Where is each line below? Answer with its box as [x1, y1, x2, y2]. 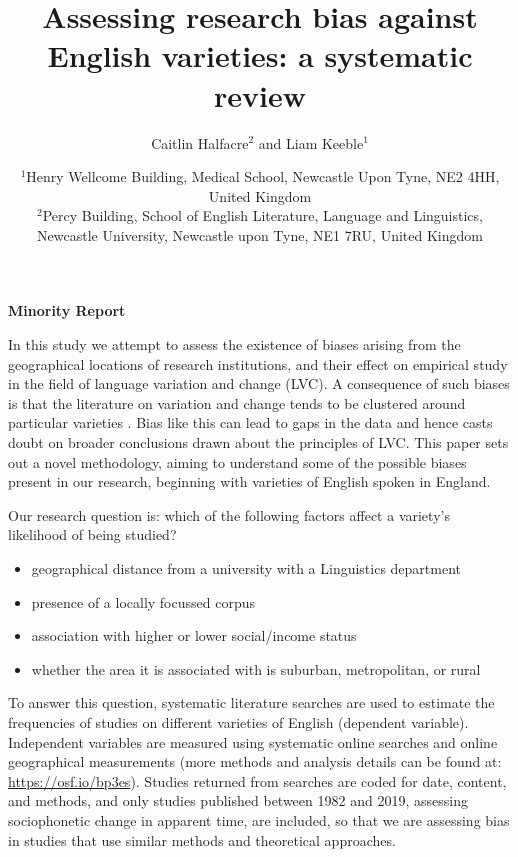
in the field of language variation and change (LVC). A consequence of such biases [8, 373, 510, 394]
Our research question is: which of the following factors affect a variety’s [8, 504, 450, 525]
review [214, 74, 306, 115]
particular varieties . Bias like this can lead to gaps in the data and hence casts [8, 412, 493, 433]
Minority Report [8, 300, 126, 321]
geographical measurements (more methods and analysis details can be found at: [8, 751, 502, 772]
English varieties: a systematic [47, 35, 473, 76]
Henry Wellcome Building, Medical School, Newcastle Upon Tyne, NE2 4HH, [26, 166, 500, 187]
